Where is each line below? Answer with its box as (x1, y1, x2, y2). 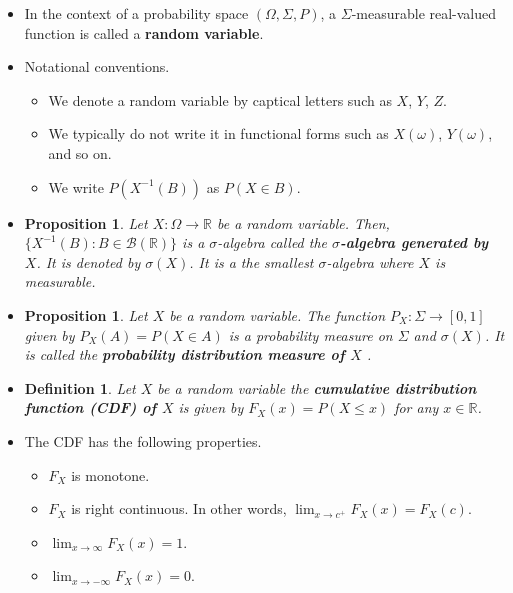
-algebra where (326, 251, 414, 272)
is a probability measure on (228, 324, 393, 345)
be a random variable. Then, (216, 212, 390, 233)
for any (394, 397, 439, 418)
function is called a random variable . (24, 22, 264, 43)
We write (48, 176, 104, 197)
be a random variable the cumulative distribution (157, 377, 477, 398)
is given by (178, 397, 244, 418)
